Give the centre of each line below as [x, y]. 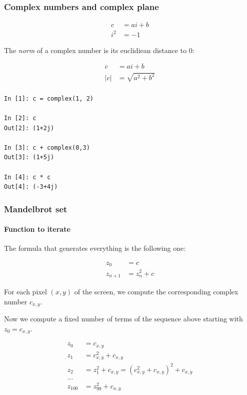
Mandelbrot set [36, 209]
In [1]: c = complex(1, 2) [49, 98]
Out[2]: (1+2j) [29, 128]
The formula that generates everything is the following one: [95, 248]
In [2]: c [20, 118]
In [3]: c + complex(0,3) [47, 147]
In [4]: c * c [27, 177]
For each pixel [25, 291]
